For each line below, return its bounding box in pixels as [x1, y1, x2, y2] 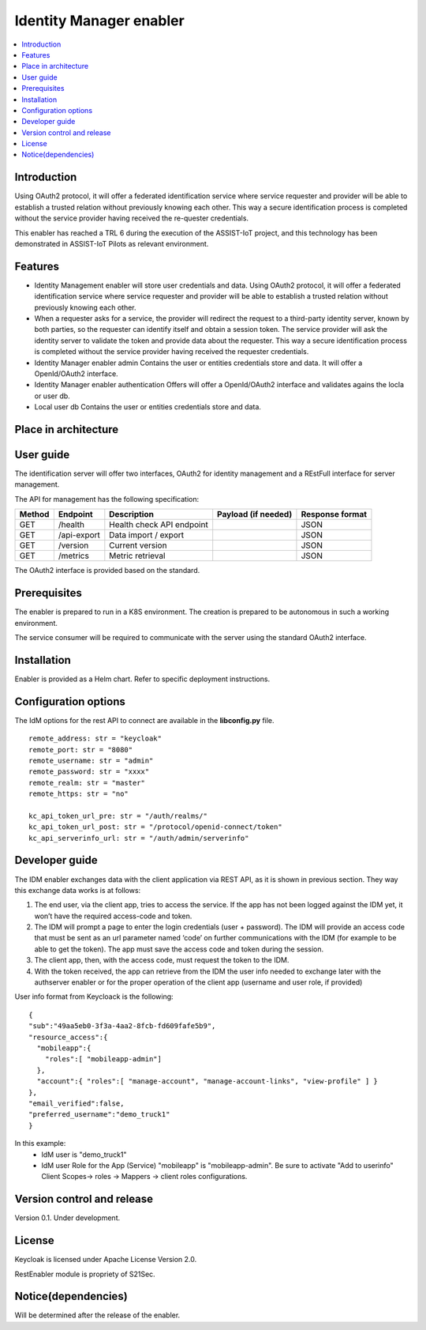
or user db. [34, 391, 70, 401]
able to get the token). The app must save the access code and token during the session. [34, 944, 323, 954]
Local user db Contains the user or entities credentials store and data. [34, 402, 262, 412]
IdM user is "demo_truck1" [41, 1150, 127, 1159]
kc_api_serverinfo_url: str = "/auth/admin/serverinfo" [28, 834, 249, 842]
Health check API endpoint [109, 519, 208, 530]
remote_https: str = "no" [28, 789, 129, 798]
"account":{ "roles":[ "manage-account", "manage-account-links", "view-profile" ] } [36, 1077, 379, 1086]
